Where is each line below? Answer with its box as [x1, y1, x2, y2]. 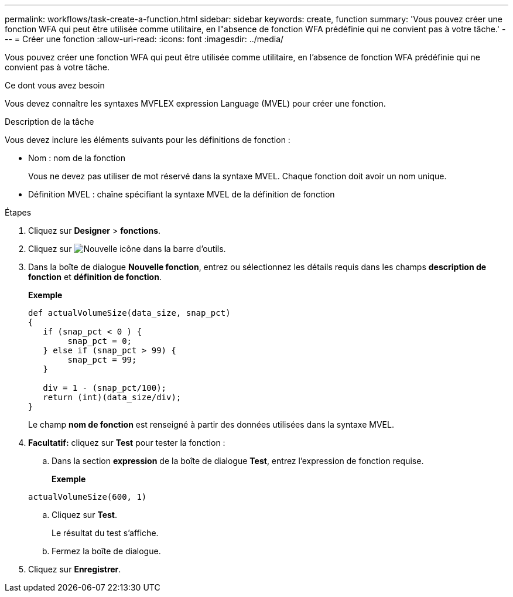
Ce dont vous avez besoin [5, 80, 105, 90]
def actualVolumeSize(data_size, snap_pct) [28, 308, 231, 318]
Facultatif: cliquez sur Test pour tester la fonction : [28, 438, 225, 448]
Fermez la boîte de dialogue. [52, 546, 161, 556]
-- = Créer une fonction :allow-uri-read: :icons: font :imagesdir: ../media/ [5, 34, 284, 44]
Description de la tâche [5, 117, 94, 127]
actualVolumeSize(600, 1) [28, 492, 147, 502]
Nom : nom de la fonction [28, 153, 125, 163]
